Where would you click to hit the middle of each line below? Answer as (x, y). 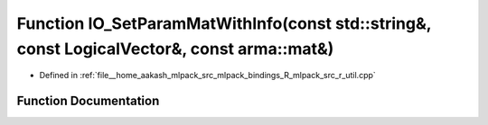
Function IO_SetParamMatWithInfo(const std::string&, (224, 23)
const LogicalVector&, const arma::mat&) (175, 49)
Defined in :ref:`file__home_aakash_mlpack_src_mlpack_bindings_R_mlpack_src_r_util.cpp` (208, 76)
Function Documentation (88, 101)
